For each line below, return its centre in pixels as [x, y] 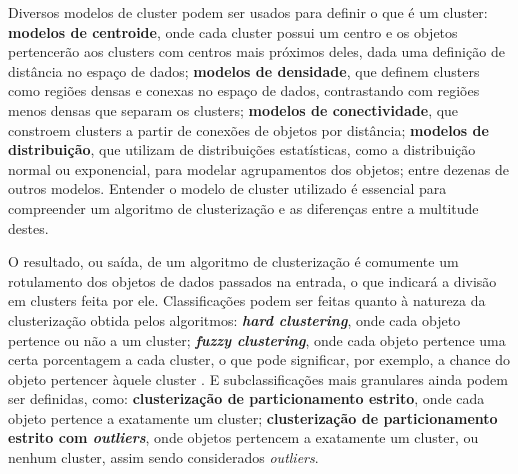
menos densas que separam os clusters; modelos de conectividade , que [233, 109]
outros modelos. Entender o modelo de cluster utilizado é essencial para [227, 188]
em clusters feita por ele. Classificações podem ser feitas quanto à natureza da [247, 300]
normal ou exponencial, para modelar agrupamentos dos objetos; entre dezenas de [259, 168]
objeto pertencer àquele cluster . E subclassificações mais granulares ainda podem [258, 378]
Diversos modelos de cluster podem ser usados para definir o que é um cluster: [248, 12]
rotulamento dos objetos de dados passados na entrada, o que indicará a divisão [252, 280]
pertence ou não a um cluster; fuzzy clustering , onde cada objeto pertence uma [257, 339]
